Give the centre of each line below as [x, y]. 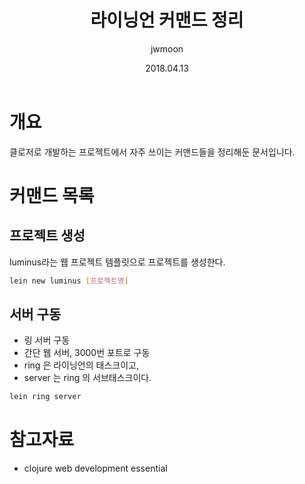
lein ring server [45, 397]
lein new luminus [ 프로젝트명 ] [69, 281]
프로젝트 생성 [47, 236]
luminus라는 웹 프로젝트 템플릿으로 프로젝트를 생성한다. [117, 262]
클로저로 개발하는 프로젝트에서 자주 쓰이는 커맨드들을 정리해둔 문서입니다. [152, 152]
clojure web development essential [95, 468]
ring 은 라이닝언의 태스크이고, [81, 365]
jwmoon [167, 48]
